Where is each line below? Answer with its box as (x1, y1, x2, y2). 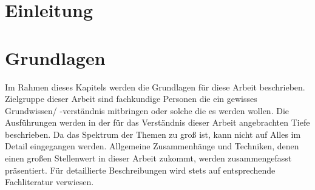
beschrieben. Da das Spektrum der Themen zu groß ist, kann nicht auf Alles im (5, 127, 301, 140)
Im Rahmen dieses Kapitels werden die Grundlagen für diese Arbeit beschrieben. (5, 80, 305, 93)
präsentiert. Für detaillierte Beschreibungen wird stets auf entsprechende (5, 163, 276, 176)
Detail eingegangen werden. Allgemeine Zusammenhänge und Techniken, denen (5, 140, 299, 152)
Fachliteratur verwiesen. (5, 175, 94, 188)
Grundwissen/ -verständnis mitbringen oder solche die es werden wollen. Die (5, 104, 289, 117)
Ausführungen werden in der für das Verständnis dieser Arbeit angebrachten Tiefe (5, 116, 310, 129)
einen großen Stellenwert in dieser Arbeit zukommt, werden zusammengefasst (5, 152, 292, 165)
